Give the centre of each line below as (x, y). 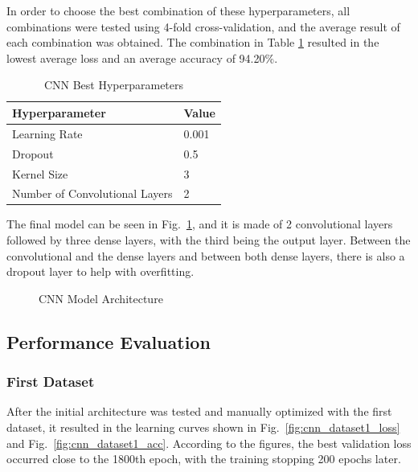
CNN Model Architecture (101, 298)
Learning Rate (47, 133)
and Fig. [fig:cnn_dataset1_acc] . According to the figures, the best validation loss (209, 443)
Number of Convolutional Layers (92, 193)
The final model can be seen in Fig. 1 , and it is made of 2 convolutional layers (200, 224)
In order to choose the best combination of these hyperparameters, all (178, 10)
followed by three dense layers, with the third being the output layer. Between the (209, 240)
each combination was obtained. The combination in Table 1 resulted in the (193, 42)
